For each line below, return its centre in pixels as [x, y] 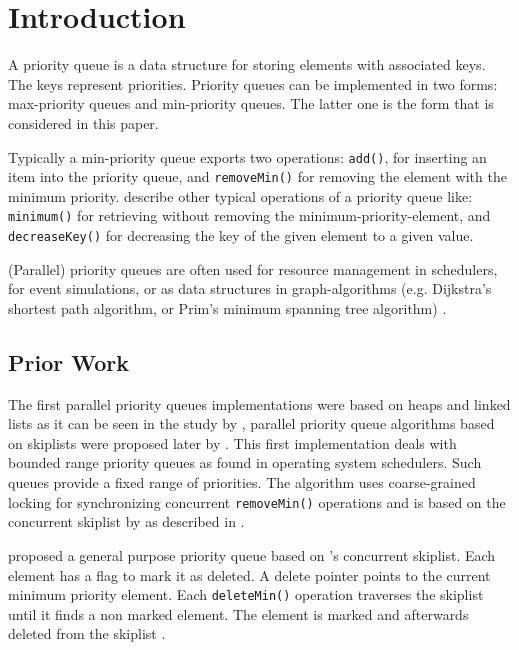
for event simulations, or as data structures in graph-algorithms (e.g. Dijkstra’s [250, 288]
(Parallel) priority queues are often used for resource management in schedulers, [253, 268]
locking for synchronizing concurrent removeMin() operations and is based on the [257, 501]
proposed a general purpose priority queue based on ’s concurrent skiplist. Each [252, 554]
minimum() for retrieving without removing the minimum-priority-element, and [249, 215]
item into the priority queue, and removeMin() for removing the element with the [257, 176]
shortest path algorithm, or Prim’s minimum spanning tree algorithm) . [227, 307]
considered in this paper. [83, 122]
